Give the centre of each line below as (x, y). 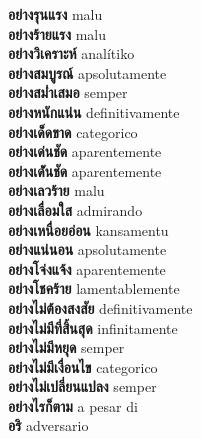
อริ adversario (48, 425)
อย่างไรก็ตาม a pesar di (73, 405)
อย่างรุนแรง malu (55, 14)
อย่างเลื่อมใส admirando (75, 209)
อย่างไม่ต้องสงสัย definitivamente (100, 307)
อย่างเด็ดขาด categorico (73, 131)
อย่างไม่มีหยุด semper (66, 347)
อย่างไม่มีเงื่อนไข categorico (83, 366)
